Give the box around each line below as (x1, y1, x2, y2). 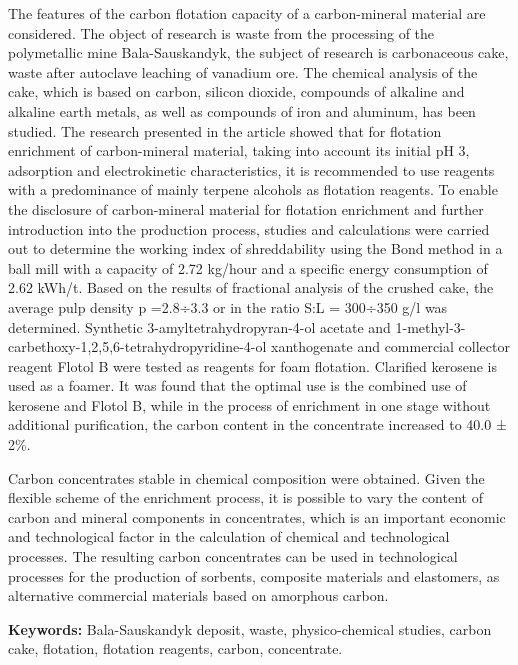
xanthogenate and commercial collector (271, 336, 510, 357)
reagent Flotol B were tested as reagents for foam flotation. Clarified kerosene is (8, 355, 498, 376)
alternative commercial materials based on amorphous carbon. (8, 585, 389, 606)
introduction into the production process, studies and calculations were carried (8, 218, 490, 239)
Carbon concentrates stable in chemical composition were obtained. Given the (8, 467, 485, 488)
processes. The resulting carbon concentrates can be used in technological (8, 546, 458, 567)
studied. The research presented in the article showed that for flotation (8, 120, 442, 141)
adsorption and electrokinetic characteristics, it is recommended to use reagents (8, 159, 495, 180)
